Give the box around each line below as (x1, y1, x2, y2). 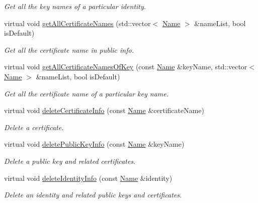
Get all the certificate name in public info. (4, 44, 134, 55)
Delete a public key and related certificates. (4, 155, 136, 166)
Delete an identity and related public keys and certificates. (4, 189, 182, 200)
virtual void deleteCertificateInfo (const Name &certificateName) (4, 105, 205, 116)
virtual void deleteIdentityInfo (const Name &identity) (4, 172, 173, 183)
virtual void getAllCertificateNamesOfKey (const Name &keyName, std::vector (4, 61, 247, 72)
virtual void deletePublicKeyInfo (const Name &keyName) (4, 139, 185, 149)
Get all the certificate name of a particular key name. (4, 88, 168, 98)
